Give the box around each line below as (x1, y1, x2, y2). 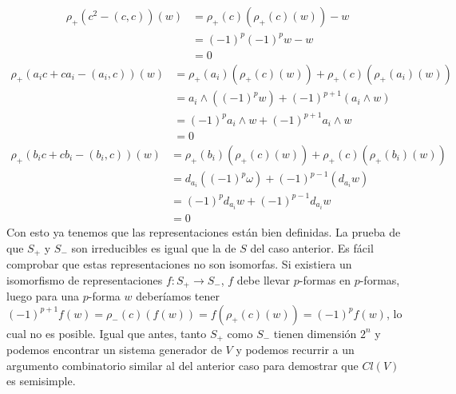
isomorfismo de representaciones (6, 271, 163, 288)
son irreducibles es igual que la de (71, 239, 236, 256)
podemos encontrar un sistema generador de (6, 341, 222, 358)
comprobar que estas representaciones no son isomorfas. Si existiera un (6, 255, 352, 272)
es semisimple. (6, 372, 76, 389)
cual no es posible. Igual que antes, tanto (6, 324, 207, 341)
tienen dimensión (273, 324, 357, 341)
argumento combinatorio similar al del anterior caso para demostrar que (6, 356, 359, 373)
